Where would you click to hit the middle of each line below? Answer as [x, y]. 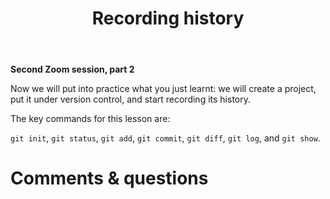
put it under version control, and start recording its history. [130, 99]
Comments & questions [109, 178]
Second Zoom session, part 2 [72, 69]
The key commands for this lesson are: [90, 119]
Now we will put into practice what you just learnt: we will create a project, [163, 89]
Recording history [168, 18]
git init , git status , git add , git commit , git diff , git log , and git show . [165, 138]
